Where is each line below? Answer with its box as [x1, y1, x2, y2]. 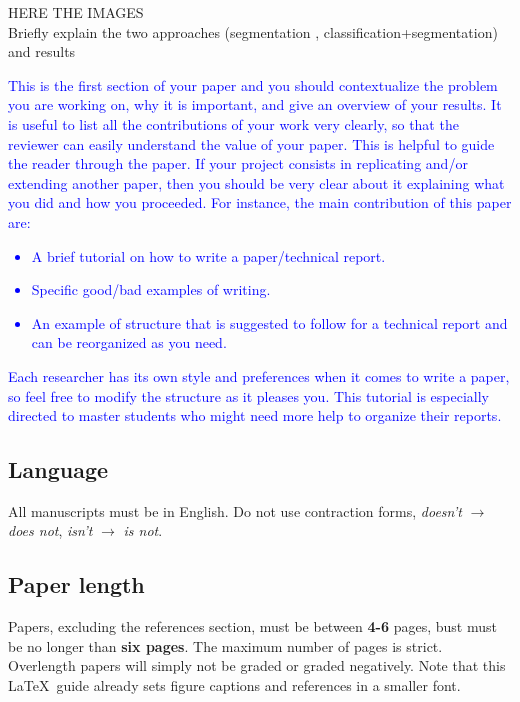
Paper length [8, 569, 145, 600]
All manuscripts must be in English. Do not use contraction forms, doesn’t [8, 500, 462, 521]
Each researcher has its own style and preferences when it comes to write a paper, [8, 365, 510, 386]
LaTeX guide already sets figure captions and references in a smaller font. [8, 675, 461, 696]
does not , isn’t [8, 520, 93, 541]
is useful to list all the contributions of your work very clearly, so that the [8, 113, 459, 134]
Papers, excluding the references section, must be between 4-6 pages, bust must [8, 616, 497, 637]
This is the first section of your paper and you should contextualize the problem [8, 74, 498, 95]
